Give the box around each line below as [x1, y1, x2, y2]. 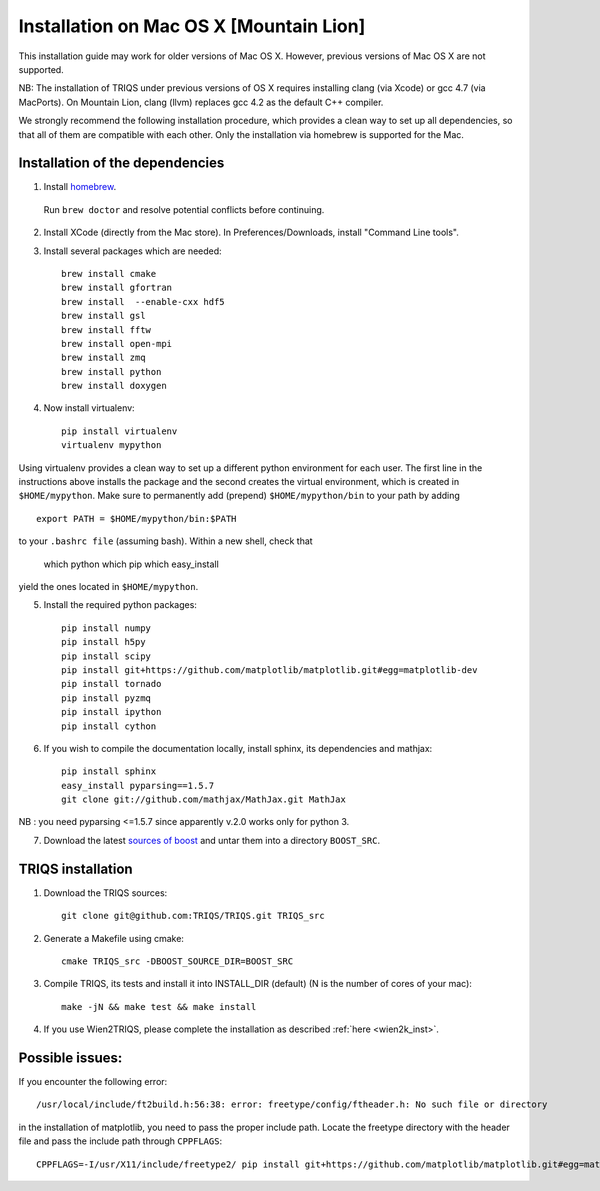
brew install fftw [61, 324, 152, 335]
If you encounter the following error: [18, 1076, 168, 1088]
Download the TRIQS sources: [43, 886, 168, 899]
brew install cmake [61, 268, 157, 279]
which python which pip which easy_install [43, 558, 219, 570]
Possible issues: [18, 1049, 123, 1066]
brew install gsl [61, 310, 146, 322]
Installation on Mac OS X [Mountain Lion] [18, 15, 366, 37]
